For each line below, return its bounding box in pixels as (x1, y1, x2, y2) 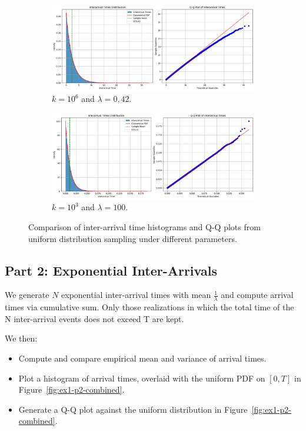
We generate (5, 289, 49, 301)
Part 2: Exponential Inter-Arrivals (5, 261, 217, 279)
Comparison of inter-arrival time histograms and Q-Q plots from (28, 220, 261, 233)
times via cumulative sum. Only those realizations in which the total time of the (5, 301, 294, 313)
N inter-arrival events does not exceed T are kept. (5, 312, 184, 324)
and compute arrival (221, 289, 294, 301)
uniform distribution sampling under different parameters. (28, 232, 237, 244)
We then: (5, 332, 38, 344)
